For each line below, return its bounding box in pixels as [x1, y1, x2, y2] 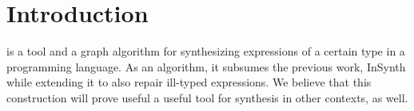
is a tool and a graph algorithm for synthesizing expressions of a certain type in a [6, 43, 405, 59]
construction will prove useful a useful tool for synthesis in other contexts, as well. [6, 89, 408, 105]
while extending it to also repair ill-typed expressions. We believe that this [6, 74, 372, 90]
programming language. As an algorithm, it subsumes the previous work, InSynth [6, 58, 406, 75]
